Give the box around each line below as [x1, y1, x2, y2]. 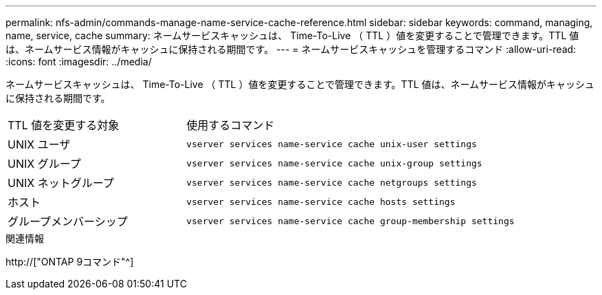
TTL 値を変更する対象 [8, 118, 120, 132]
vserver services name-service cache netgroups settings [186, 177, 477, 188]
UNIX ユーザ [8, 138, 71, 151]
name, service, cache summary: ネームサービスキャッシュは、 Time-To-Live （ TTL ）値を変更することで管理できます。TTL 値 [5, 30, 579, 41]
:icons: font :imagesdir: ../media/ [5, 56, 152, 67]
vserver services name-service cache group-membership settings [186, 215, 515, 226]
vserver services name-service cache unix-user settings [186, 138, 477, 149]
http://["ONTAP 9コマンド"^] [5, 256, 134, 267]
